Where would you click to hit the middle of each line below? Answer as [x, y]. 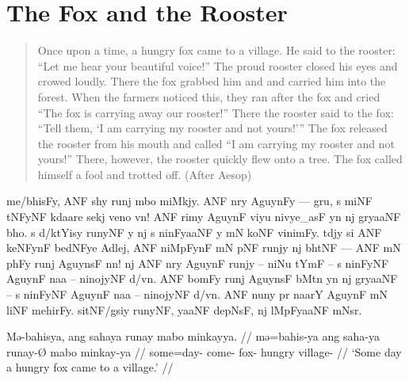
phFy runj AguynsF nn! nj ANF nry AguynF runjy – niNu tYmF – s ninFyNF [198, 263]
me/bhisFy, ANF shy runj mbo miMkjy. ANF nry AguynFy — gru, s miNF [189, 201]
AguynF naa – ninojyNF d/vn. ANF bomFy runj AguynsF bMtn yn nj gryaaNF [202, 278]
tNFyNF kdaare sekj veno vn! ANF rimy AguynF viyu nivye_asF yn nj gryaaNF [204, 217]
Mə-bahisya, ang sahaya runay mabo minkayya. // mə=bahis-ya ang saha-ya [193, 336]
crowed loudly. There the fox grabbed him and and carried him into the [212, 81]
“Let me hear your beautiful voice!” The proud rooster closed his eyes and [218, 65]
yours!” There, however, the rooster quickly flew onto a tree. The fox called [220, 159]
